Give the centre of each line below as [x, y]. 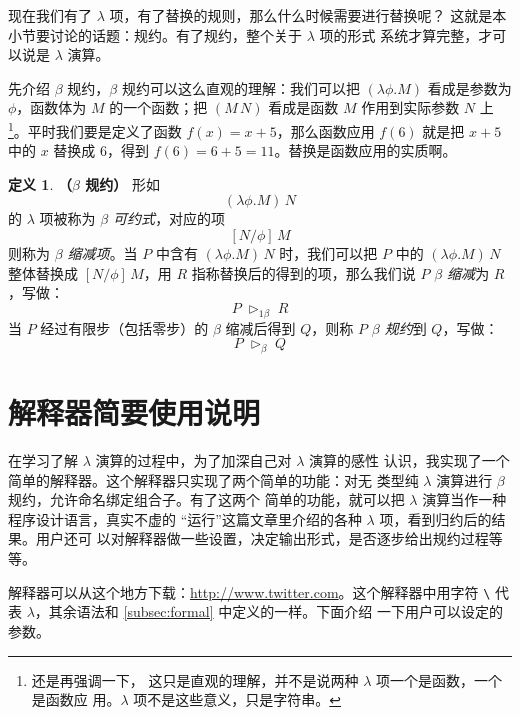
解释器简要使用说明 [134, 412]
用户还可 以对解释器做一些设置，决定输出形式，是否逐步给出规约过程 [262, 538]
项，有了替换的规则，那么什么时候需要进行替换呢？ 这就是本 [308, 15]
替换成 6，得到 [101, 150]
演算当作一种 [464, 499]
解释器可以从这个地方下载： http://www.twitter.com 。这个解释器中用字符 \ [249, 591]
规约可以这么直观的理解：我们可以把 [240, 87]
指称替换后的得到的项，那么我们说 [303, 272]
